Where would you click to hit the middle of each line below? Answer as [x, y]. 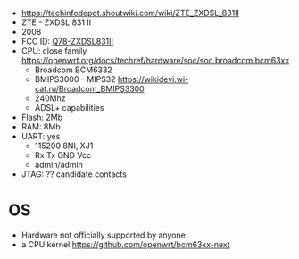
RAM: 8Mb [41, 127]
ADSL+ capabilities [69, 108]
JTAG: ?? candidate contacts [74, 174]
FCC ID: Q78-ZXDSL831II [67, 41]
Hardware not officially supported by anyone [104, 235]
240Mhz [50, 98]
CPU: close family [54, 51]
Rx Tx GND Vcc [62, 155]
